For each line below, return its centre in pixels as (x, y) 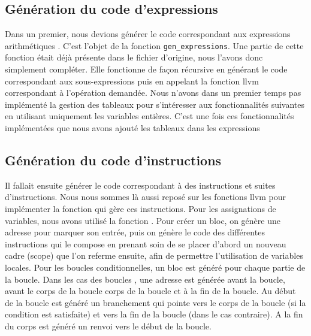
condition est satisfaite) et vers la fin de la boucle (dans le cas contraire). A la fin (154, 314)
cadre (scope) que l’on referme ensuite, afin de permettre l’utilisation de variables (154, 255)
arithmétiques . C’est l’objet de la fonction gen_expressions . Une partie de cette (154, 45)
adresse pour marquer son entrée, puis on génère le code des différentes (135, 232)
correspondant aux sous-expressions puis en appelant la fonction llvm (132, 81)
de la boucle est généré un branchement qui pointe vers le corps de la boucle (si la (155, 302)
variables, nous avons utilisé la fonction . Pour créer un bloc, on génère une (143, 220)
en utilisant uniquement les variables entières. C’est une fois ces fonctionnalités (150, 116)
